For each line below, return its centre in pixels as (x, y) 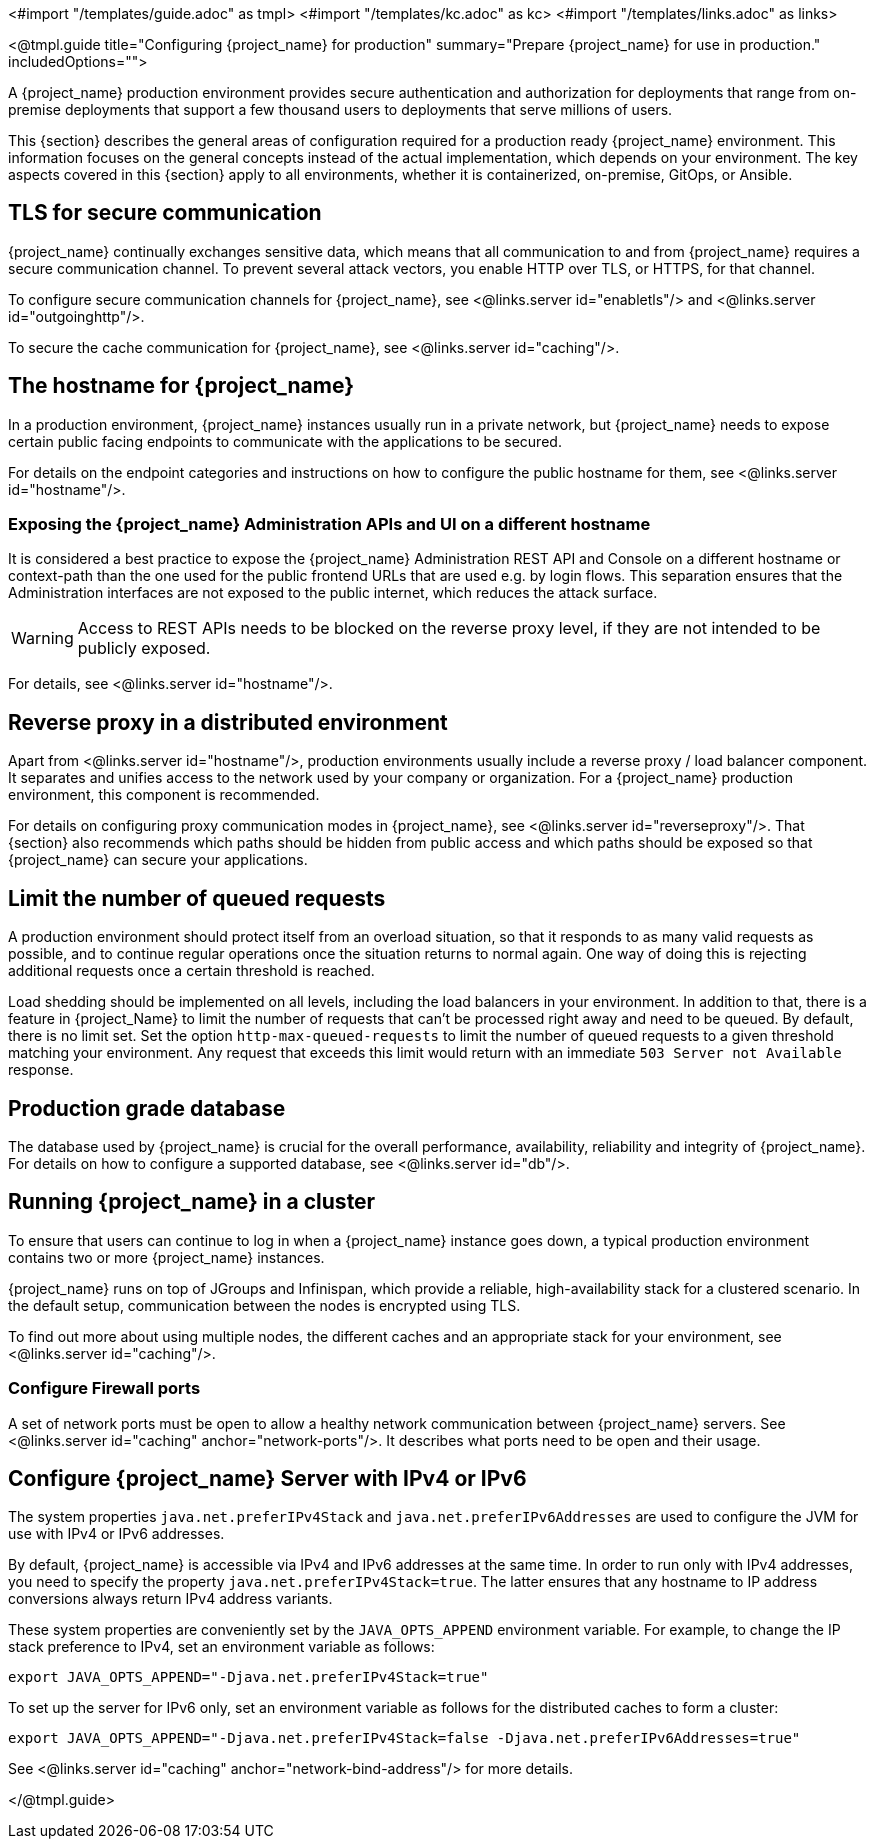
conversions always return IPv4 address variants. (170, 1599)
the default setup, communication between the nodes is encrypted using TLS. (264, 1305)
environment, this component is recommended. (164, 795)
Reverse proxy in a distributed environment (228, 722)
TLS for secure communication (165, 213)
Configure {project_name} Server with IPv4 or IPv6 (267, 1478)
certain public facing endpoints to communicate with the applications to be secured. (285, 441)
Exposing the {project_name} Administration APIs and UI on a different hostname (329, 524)
